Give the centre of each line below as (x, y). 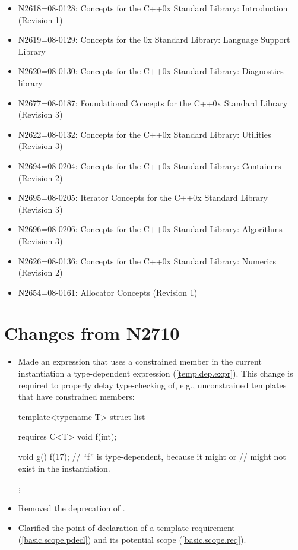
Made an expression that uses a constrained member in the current (140, 361)
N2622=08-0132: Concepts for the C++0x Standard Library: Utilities (145, 134)
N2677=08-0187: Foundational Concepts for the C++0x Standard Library (153, 102)
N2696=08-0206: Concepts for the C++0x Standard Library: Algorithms (150, 229)
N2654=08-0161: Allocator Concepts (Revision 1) (108, 292)
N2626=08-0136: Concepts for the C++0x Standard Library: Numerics (147, 260)
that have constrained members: (76, 396)
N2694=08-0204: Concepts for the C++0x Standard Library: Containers (150, 165)
